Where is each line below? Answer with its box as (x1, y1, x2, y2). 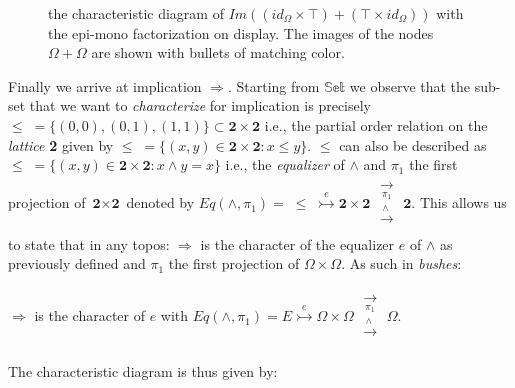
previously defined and (8, 253, 146, 274)
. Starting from (227, 75, 320, 96)
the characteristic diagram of (48, 3, 224, 23)
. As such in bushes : (341, 253, 462, 274)
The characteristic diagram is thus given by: (8, 360, 278, 381)
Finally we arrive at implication (8, 75, 202, 96)
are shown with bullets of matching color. (91, 42, 345, 63)
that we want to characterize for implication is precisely (29, 95, 372, 116)
